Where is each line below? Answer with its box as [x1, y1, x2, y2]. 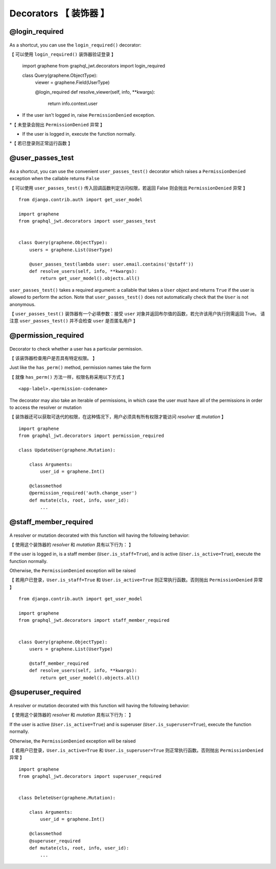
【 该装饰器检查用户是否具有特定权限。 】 [9, 355, 97, 361]
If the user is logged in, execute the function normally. [22, 131, 136, 137]
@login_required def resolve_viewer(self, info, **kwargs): [35, 89, 155, 95]
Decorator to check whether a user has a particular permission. [9, 345, 143, 352]
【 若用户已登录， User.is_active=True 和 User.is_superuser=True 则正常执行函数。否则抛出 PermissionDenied [9, 747, 264, 753]
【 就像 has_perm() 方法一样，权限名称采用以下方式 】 [9, 374, 127, 380]
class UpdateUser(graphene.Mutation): [18, 447, 116, 453]
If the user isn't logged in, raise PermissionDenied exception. [22, 112, 155, 118]
